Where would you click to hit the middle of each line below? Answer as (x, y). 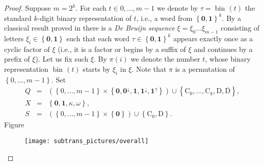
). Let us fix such (62, 59)
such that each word (98, 38)
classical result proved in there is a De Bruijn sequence (89, 28)
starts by (97, 68)
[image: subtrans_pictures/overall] (87, 141)
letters (14, 38)
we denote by (177, 8)
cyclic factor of (27, 49)
